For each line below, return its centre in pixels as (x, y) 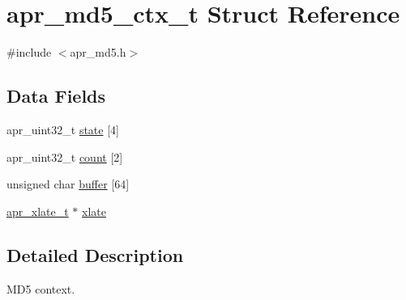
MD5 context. (41, 288)
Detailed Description (95, 254)
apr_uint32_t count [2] (65, 156)
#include (29, 52)
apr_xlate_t (38, 211)
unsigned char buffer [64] (68, 184)
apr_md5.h (98, 52)
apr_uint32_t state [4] (63, 129)
